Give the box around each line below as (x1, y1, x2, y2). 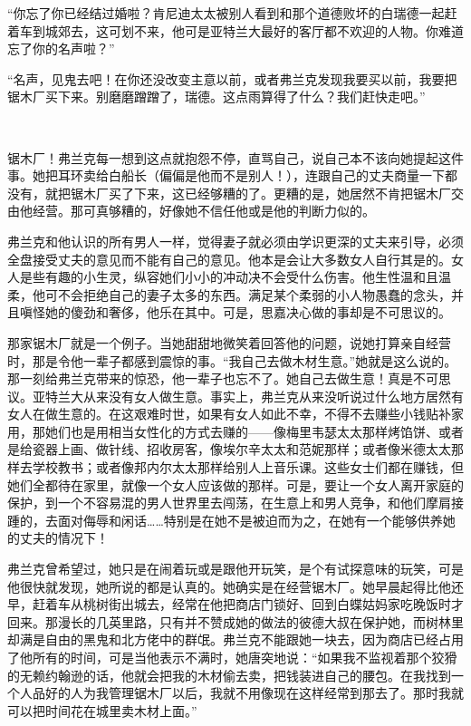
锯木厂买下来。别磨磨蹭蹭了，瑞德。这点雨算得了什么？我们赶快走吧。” (7, 87, 426, 106)
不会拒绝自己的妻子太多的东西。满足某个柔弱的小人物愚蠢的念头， (57, 285, 451, 304)
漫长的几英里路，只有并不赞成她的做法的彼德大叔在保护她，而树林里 (57, 612, 464, 631)
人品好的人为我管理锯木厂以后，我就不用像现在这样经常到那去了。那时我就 (19, 683, 464, 702)
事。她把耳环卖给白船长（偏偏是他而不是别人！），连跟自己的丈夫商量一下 (7, 166, 445, 185)
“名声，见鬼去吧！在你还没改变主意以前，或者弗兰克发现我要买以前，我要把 (7, 69, 457, 88)
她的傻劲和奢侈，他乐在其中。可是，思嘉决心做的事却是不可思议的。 (44, 303, 451, 322)
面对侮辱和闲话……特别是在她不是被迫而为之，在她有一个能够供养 (57, 510, 443, 529)
